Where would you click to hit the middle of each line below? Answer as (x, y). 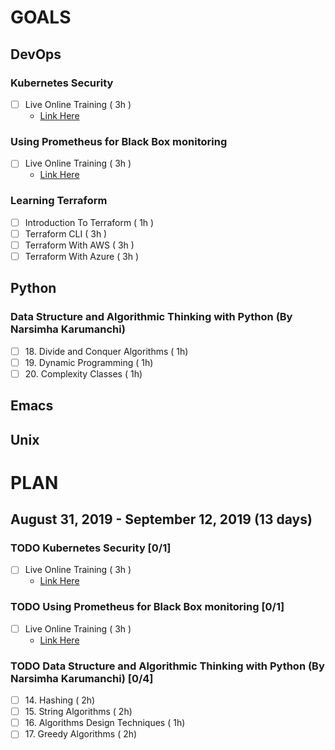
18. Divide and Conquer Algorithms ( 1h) (106, 351)
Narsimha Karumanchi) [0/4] (82, 678)
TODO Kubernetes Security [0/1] (91, 548)
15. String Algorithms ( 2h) (78, 712)
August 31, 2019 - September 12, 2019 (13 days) (161, 519)
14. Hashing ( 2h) (60, 700)
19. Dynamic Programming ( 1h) (89, 362)
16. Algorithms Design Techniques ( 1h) (105, 723)
